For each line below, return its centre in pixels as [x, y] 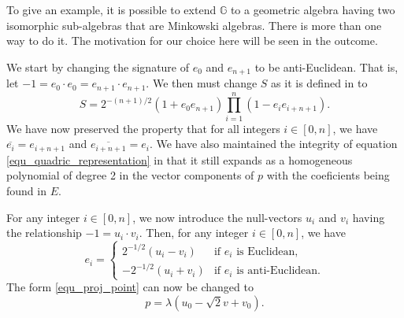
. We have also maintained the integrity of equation [273, 144]
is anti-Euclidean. [278, 271]
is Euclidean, [267, 251]
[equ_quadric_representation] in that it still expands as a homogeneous [180, 159]
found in [26, 191]
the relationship [44, 233]
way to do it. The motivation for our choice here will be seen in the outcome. [192, 41]
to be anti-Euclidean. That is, [326, 67]
